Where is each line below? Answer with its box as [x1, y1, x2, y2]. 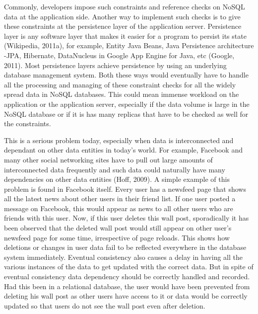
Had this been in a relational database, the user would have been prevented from [4, 281, 250, 291]
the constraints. [4, 118, 51, 129]
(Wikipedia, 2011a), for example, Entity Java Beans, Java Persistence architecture [4, 40, 254, 51]
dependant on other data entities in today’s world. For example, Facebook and [4, 145, 243, 155]
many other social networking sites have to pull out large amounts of [4, 154, 213, 164]
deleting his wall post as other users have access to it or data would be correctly [4, 291, 248, 301]
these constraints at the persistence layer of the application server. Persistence [4, 21, 242, 31]
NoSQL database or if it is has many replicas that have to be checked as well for [4, 108, 249, 119]
